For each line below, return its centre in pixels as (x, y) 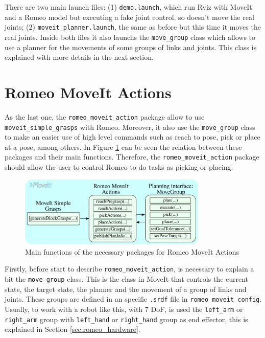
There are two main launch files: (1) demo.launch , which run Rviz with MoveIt (128, 7)
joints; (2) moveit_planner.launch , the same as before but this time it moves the (133, 27)
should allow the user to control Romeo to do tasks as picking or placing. (119, 167)
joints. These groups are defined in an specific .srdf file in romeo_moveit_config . (133, 299)
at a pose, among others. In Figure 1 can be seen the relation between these (123, 147)
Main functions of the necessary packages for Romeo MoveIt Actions (132, 251)
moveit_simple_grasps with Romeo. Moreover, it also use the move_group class (130, 127)
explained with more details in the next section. (79, 57)
